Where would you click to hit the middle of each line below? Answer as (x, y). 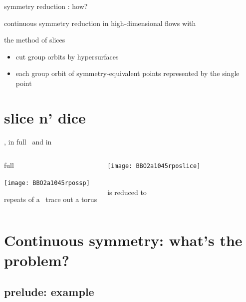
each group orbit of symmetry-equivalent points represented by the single (127, 73)
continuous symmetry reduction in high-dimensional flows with (100, 23)
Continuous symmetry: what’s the (123, 240)
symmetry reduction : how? (46, 6)
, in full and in (28, 141)
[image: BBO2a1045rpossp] (47, 183)
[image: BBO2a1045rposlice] (154, 166)
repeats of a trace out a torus (51, 199)
